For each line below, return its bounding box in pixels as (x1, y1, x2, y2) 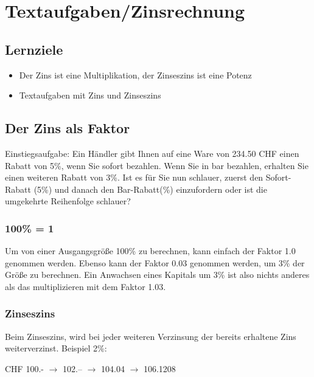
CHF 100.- (5, 362, 44, 375)
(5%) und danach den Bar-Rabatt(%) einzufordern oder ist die (33, 182, 267, 195)
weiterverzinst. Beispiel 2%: (5, 342, 107, 355)
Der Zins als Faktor (5, 119, 130, 137)
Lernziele (5, 40, 63, 58)
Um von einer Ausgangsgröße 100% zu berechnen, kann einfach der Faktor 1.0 (5, 244, 296, 257)
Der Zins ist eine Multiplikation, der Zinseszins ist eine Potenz (19, 68, 252, 81)
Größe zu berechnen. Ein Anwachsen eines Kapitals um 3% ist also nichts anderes (5, 268, 310, 281)
